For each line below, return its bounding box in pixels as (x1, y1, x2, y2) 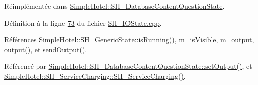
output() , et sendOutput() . (4, 44, 87, 54)
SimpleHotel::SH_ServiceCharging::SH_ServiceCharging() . (4, 70, 186, 81)
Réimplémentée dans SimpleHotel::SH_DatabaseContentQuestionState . (4, 1, 225, 11)
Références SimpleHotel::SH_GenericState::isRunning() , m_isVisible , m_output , (4, 34, 254, 45)
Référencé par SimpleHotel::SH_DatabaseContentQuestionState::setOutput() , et (4, 61, 252, 71)
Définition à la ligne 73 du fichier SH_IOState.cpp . (4, 17, 162, 28)
